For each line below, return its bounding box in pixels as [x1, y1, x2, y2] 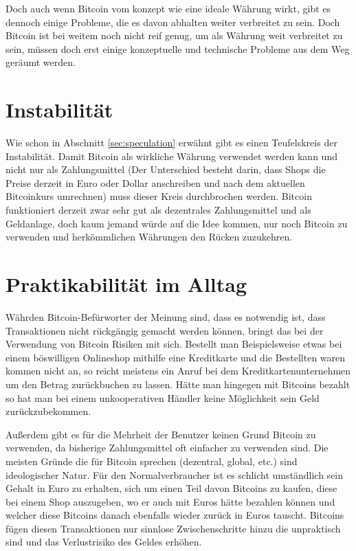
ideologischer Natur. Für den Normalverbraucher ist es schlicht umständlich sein [5, 467, 344, 482]
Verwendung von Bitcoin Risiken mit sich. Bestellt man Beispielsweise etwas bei [5, 337, 342, 351]
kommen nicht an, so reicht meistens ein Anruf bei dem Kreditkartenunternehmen [5, 363, 351, 378]
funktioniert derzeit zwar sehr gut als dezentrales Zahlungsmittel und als [5, 203, 311, 217]
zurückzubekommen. [5, 404, 91, 418]
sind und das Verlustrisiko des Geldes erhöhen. [5, 535, 202, 549]
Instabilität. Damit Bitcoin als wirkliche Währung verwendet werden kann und [5, 148, 337, 163]
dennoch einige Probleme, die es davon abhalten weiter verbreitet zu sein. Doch [5, 14, 340, 29]
